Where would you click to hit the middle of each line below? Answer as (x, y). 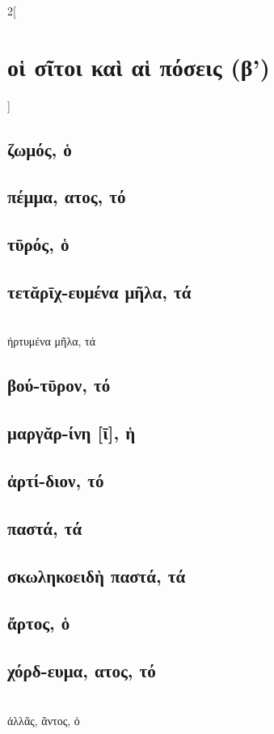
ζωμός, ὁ (40, 148)
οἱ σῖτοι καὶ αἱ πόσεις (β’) (139, 66)
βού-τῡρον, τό (59, 385)
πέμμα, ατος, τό (67, 196)
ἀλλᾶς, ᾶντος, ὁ (44, 720)
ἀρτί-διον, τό (56, 480)
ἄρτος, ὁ (39, 623)
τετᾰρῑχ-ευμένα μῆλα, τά (99, 292)
